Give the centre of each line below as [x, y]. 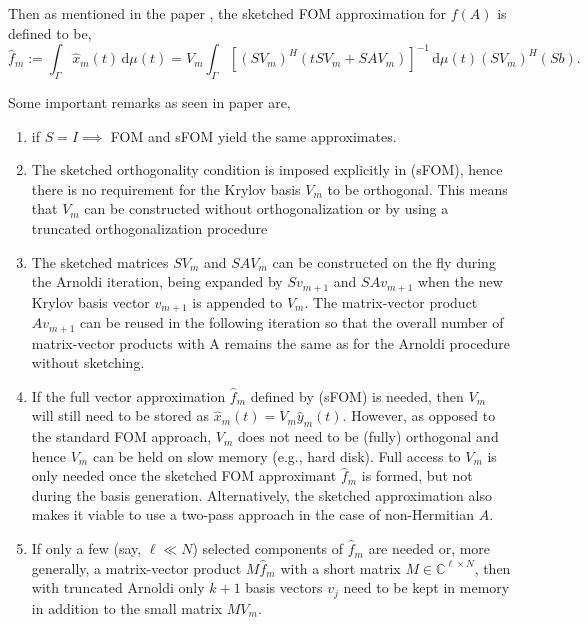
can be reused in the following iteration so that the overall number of [292, 322]
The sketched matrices [100, 261]
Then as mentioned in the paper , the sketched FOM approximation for [227, 13]
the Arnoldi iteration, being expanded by [157, 281]
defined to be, [50, 32]
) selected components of [268, 548]
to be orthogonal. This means [417, 188]
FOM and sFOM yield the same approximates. [253, 135]
